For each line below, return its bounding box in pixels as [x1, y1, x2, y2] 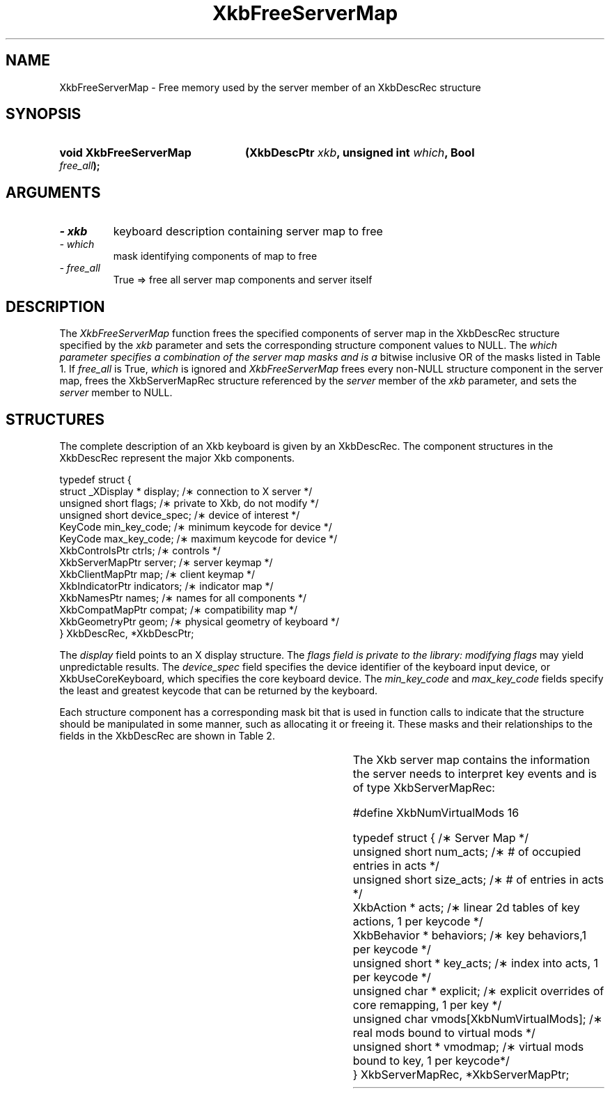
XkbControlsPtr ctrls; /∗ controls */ [59, 544, 221, 556]
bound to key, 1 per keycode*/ [352, 1053, 510, 1068]
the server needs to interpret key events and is [352, 766, 597, 781]
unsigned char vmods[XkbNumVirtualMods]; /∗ [352, 1011, 603, 1026]
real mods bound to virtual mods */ [352, 1025, 535, 1040]
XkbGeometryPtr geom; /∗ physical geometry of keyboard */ [59, 615, 339, 627]
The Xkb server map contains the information [352, 752, 591, 767]
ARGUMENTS [6, 183, 101, 201]
